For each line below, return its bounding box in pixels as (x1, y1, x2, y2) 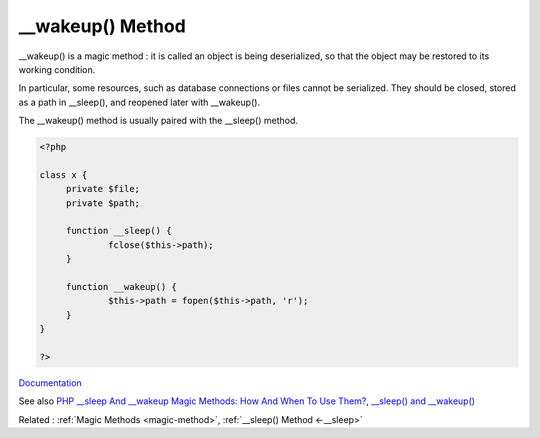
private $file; (65, 183, 140, 195)
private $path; (65, 197, 140, 209)
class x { (39, 169, 88, 180)
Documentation (18, 376, 82, 389)
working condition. (18, 63, 96, 75)
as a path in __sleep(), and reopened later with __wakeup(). (18, 96, 260, 108)
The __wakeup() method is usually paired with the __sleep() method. (18, 115, 299, 127)
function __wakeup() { (65, 281, 177, 292)
